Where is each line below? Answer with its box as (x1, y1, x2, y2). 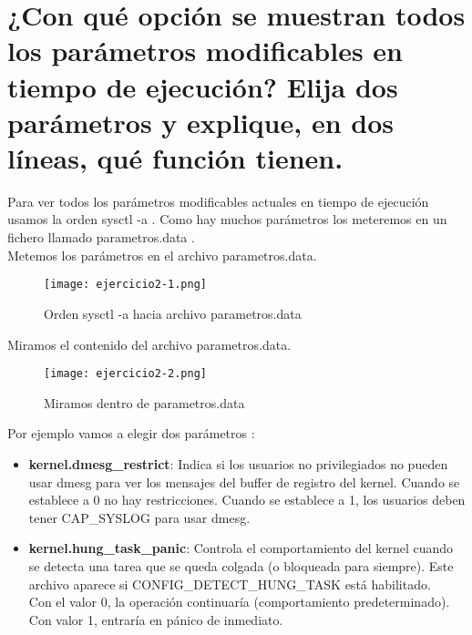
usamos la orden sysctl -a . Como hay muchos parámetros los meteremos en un (7, 210, 447, 229)
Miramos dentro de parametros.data (44, 393, 245, 412)
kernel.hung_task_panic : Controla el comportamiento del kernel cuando (28, 538, 454, 558)
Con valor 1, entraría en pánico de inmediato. (28, 609, 283, 629)
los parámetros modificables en (7, 32, 404, 69)
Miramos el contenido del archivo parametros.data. (7, 334, 292, 353)
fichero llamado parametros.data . (7, 228, 195, 247)
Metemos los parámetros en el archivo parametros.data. (7, 245, 317, 264)
